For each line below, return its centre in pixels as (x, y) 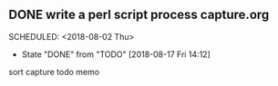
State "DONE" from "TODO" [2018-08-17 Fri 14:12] (116, 54)
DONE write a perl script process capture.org (139, 15)
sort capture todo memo (54, 72)
